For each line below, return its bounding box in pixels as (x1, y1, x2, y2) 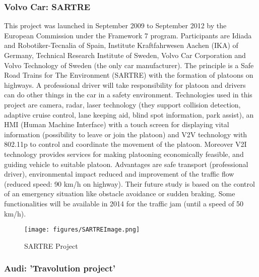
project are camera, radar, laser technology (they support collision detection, (4, 99, 241, 109)
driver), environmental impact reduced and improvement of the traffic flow (4, 169, 234, 179)
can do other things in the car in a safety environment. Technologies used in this (4, 89, 252, 100)
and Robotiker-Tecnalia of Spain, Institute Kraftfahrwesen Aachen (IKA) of (4, 40, 238, 50)
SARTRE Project (24, 240, 78, 251)
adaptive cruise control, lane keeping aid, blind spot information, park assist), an (4, 109, 254, 120)
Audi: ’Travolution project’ (4, 262, 115, 274)
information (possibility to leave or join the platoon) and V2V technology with (4, 129, 247, 139)
